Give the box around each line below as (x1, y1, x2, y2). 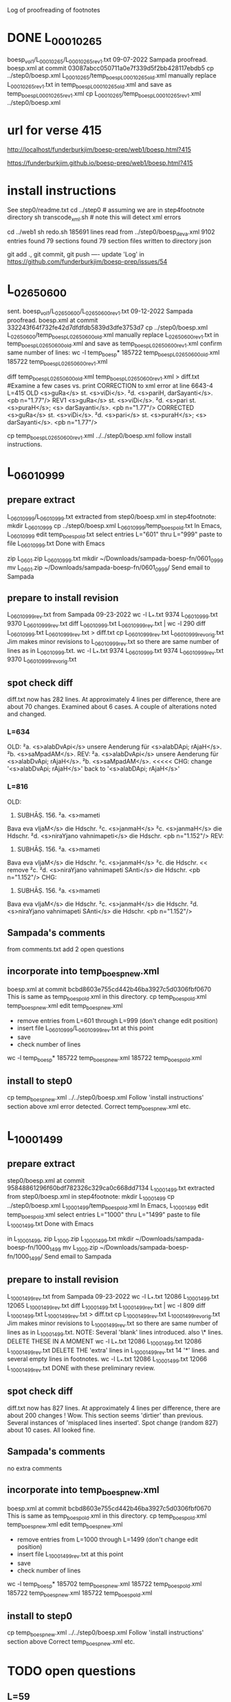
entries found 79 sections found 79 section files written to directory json (7, 237, 212, 245)
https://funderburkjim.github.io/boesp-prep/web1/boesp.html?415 (7, 159, 193, 167)
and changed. (7, 710, 47, 718)
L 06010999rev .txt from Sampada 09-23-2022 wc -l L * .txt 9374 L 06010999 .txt (7, 610, 218, 620)
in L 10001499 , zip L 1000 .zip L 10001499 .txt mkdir (7, 1234, 134, 1244)
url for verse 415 (7, 122, 102, 138)
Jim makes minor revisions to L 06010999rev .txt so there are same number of (7, 637, 219, 647)
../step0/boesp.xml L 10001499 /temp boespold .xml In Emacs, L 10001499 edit (7, 1202, 209, 1212)
